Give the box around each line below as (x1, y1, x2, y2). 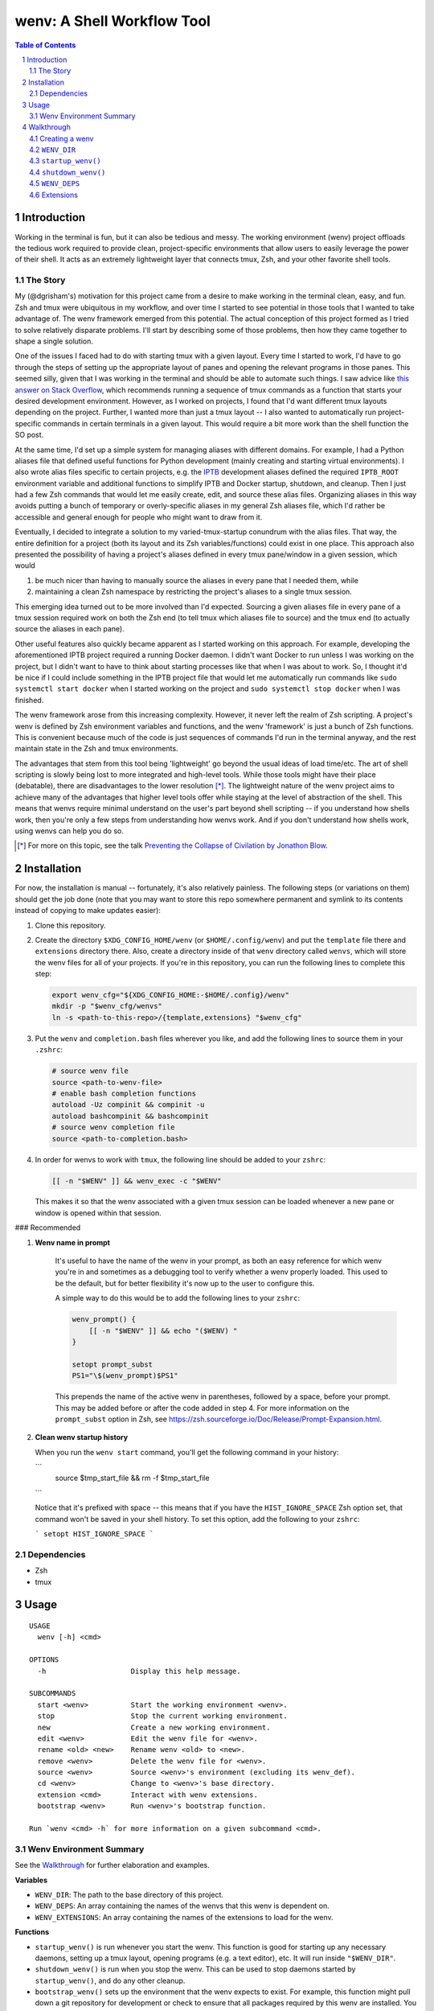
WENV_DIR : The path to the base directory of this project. (35, 1890, 224, 1899)
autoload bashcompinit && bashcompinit (51, 1111, 209, 1121)
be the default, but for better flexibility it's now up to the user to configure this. (55, 1278, 315, 1288)
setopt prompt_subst (72, 1359, 153, 1369)
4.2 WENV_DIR (29, 145, 76, 154)
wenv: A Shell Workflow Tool (14, 12, 211, 30)
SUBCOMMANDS (29, 1689, 76, 1698)
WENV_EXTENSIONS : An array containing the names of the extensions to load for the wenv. (35, 1912, 334, 1922)
